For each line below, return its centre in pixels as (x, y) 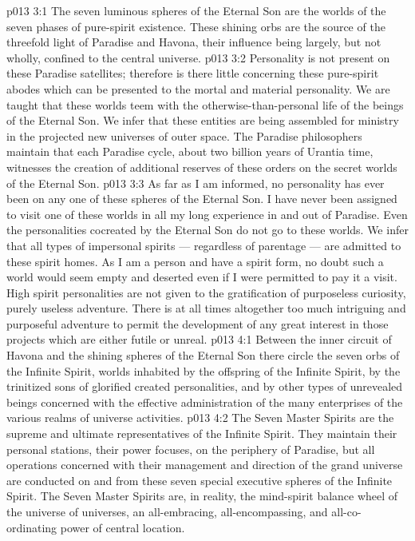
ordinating (32, 527)
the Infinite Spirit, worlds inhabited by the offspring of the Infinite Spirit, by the (204, 370)
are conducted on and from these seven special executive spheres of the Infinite (200, 480)
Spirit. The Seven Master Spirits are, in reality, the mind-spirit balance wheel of (202, 496)
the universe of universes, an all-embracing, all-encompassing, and (167, 511)
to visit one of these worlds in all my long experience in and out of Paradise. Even (207, 214)
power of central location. (123, 527)
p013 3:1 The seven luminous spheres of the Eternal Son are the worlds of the (196, 10)
